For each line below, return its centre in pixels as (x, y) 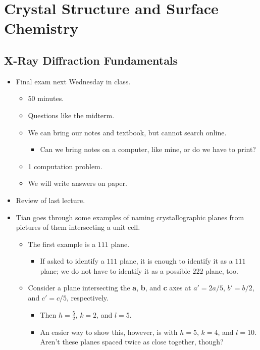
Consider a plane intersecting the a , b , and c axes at (110, 288)
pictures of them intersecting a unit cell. (78, 227)
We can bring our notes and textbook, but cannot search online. (127, 132)
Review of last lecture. (50, 200)
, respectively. (87, 298)
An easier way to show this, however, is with (109, 332)
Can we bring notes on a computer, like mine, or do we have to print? (148, 149)
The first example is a (62, 244)
